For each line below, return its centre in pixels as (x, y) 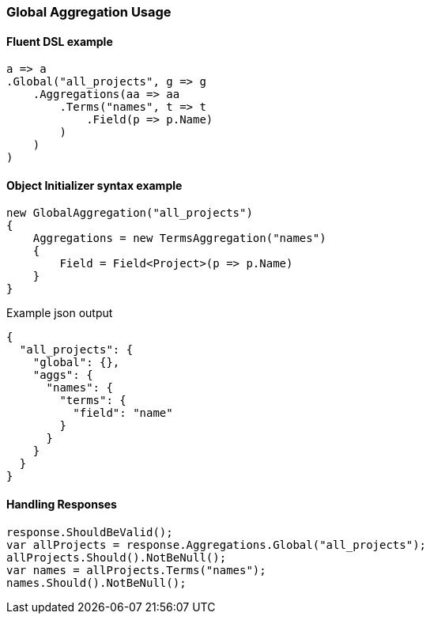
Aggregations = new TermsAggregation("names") (179, 238)
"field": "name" (123, 413)
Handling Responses (62, 505)
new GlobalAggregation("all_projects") (130, 213)
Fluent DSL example (60, 41)
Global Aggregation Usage (89, 12)
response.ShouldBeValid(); (90, 532)
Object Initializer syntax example (94, 185)
